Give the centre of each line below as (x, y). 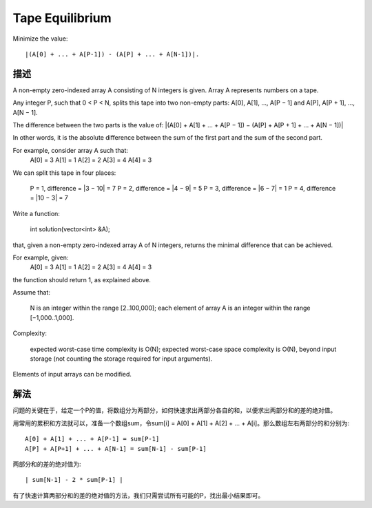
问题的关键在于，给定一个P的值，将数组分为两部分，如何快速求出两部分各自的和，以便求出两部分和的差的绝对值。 (175, 410)
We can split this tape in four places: (64, 173)
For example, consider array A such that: (71, 150)
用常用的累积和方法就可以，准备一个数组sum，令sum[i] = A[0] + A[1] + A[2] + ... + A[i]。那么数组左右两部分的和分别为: (181, 423)
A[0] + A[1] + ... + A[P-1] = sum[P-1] (92, 439)
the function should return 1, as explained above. (82, 279)
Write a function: (36, 213)
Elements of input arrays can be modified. (72, 374)
